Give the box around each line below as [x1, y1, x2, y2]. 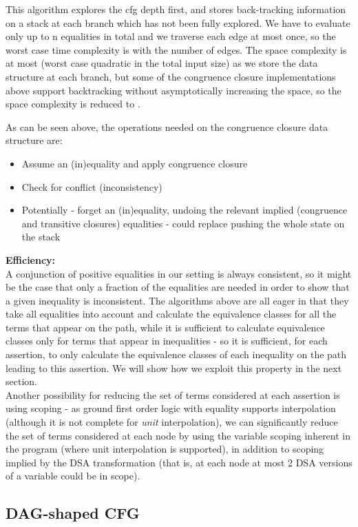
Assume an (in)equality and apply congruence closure [21, 156, 248, 170]
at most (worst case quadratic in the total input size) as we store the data [6, 56, 318, 70]
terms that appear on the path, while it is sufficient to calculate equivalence [6, 320, 325, 334]
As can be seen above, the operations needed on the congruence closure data [6, 119, 328, 134]
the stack [21, 229, 61, 244]
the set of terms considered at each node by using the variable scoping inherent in [6, 428, 351, 442]
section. [6, 374, 37, 389]
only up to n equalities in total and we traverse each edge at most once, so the [6, 29, 336, 43]
